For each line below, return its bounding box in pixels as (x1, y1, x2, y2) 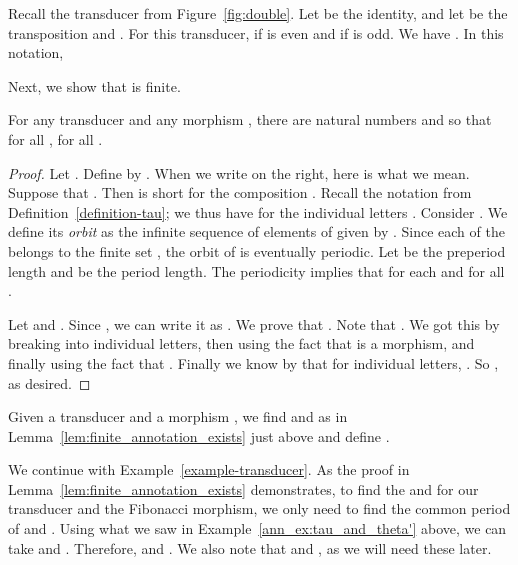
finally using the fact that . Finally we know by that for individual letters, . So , (8, 352, 499, 373)
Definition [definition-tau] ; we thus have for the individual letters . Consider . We (8, 201, 508, 222)
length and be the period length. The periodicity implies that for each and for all (8, 260, 505, 281)
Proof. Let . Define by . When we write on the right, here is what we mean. (8, 162, 470, 183)
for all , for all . (8, 128, 103, 149)
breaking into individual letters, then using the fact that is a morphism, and (8, 333, 475, 354)
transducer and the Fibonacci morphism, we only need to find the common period (8, 498, 511, 519)
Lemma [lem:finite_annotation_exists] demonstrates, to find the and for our (8, 478, 479, 499)
